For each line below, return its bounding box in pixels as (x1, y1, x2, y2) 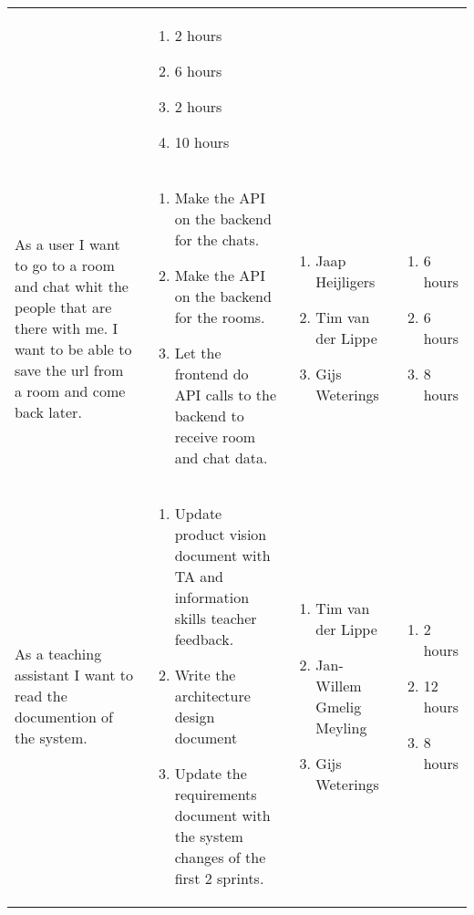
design (174, 706, 215, 727)
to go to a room (15, 254, 115, 276)
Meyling (315, 716, 367, 738)
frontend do (174, 363, 249, 384)
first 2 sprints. (174, 868, 264, 889)
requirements (174, 784, 257, 805)
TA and (174, 566, 224, 587)
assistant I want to (15, 664, 134, 685)
